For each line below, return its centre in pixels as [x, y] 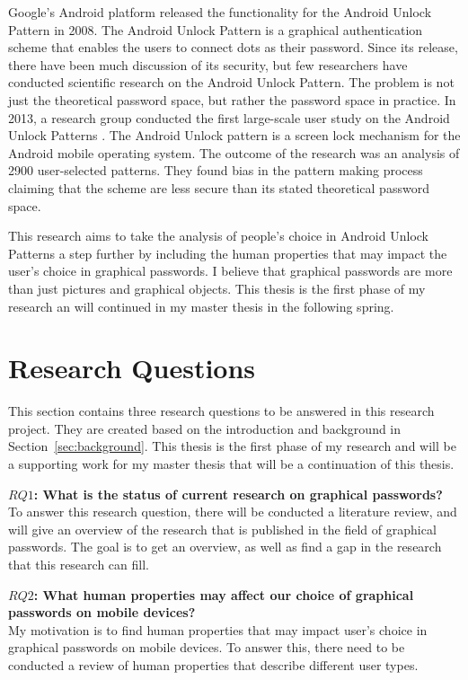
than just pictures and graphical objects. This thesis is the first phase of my [217, 288]
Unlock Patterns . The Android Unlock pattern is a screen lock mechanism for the [234, 135]
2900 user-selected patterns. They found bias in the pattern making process [216, 170]
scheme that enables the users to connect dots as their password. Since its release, [233, 47]
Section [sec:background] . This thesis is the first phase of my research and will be [232, 446]
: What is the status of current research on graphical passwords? [238, 494]
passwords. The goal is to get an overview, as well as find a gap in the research [225, 547]
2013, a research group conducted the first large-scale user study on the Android [229, 117]
